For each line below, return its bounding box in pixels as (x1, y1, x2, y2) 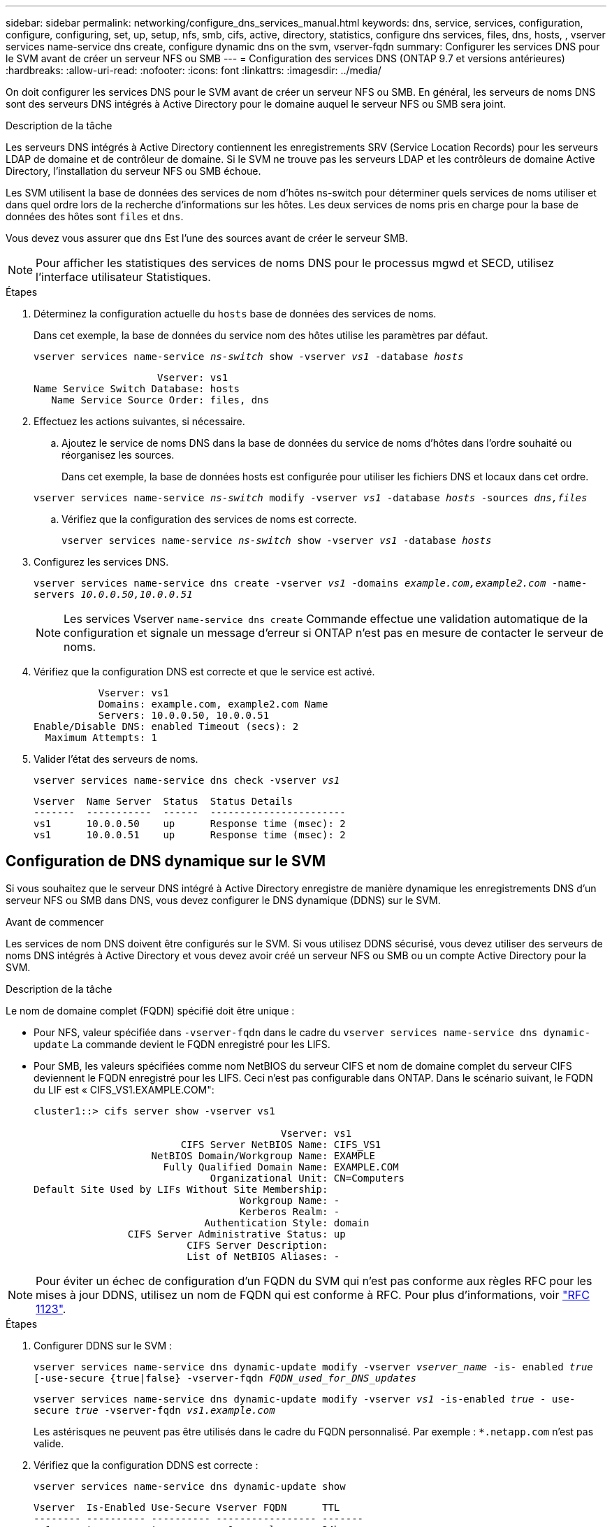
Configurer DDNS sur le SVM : (34, 1339, 173, 1352)
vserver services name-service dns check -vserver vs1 (34, 775, 340, 786)
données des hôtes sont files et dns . (6, 210, 184, 222)
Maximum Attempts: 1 (45, 732, 158, 743)
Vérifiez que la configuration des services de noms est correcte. (61, 513, 357, 525)
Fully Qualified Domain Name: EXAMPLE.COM (163, 1161, 399, 1173)
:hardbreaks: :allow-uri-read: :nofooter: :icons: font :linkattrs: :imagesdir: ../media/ (6, 64, 381, 76)
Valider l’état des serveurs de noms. (34, 753, 198, 765)
